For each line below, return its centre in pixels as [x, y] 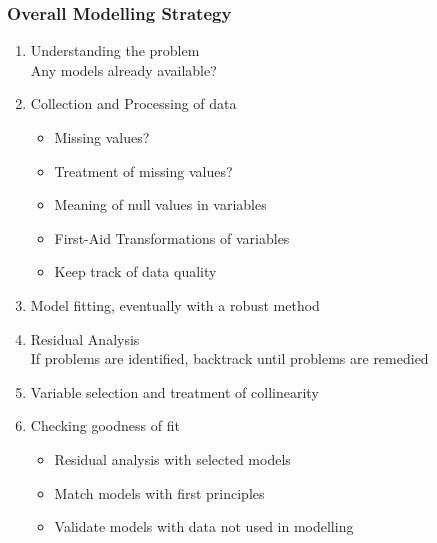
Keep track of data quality [135, 271]
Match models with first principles [159, 492]
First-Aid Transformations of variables [172, 237]
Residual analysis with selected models [172, 458]
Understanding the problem [115, 50]
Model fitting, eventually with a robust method [175, 304]
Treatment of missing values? [143, 170]
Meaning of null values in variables [160, 204]
